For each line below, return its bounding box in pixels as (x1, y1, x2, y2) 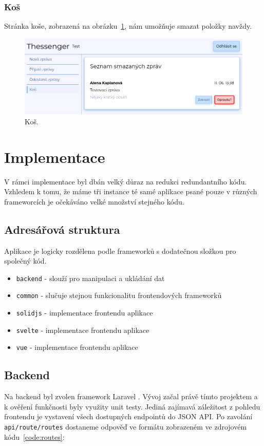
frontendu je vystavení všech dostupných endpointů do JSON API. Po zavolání (4, 411, 253, 422)
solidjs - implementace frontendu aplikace (16, 307, 153, 318)
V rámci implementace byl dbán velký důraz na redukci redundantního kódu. (4, 176, 247, 187)
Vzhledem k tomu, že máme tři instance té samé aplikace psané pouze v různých (4, 186, 257, 197)
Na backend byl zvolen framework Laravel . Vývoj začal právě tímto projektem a (4, 391, 258, 402)
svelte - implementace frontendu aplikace (16, 324, 149, 335)
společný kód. (4, 255, 47, 266)
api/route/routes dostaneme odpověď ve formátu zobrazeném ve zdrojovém (4, 421, 247, 432)
